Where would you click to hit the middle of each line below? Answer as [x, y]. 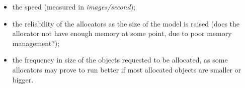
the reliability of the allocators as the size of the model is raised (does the [126, 23]
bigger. [23, 79]
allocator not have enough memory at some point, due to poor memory [122, 33]
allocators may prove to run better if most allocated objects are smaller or [127, 69]
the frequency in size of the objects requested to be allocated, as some [120, 60]
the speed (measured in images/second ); [74, 6]
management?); [36, 43]
